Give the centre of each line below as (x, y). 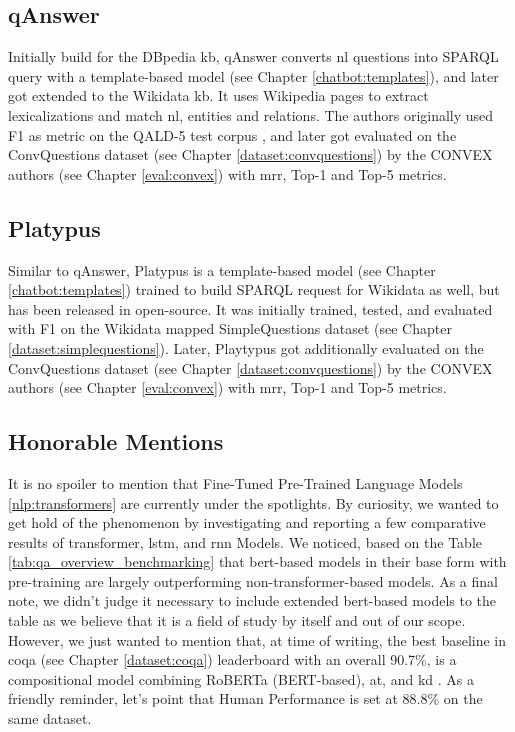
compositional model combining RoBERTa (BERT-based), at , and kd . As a (241, 678)
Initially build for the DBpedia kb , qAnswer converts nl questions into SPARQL (253, 56)
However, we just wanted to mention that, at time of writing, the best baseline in (257, 639)
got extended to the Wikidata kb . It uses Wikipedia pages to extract (218, 95)
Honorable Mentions (116, 441)
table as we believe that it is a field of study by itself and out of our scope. (237, 620)
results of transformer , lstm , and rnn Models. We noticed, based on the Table (245, 541)
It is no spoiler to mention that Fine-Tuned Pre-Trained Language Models (235, 482)
